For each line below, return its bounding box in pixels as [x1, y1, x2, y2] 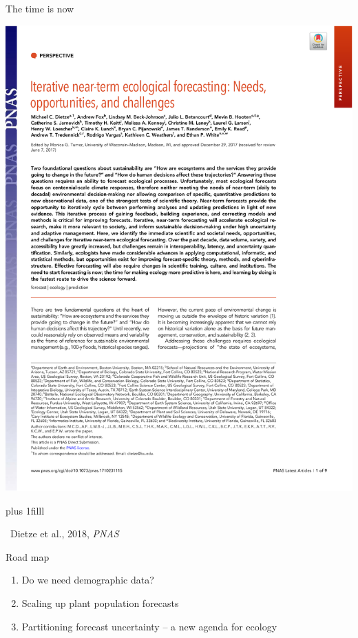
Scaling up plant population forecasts [21, 596, 179, 610]
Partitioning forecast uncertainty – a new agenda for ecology [21, 619, 277, 633]
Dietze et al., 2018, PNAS [10, 526, 119, 541]
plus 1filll [6, 503, 45, 517]
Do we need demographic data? [21, 572, 154, 587]
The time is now [6, 1, 74, 15]
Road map [6, 549, 50, 564]
